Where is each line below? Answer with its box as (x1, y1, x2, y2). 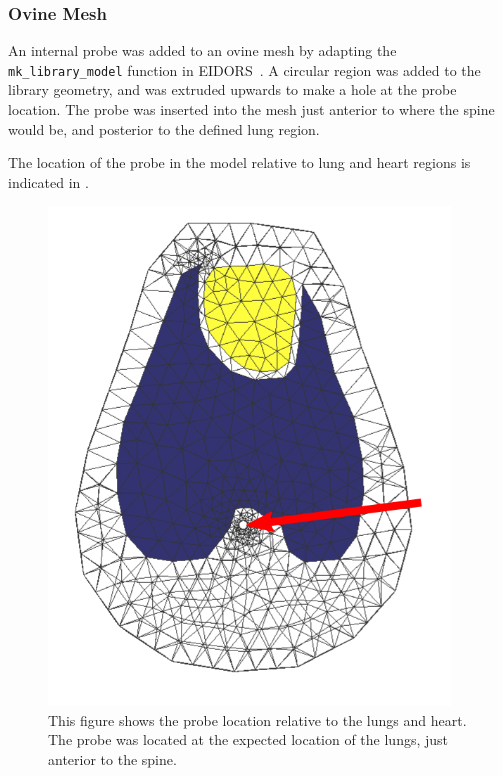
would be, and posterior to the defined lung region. (8, 118, 320, 139)
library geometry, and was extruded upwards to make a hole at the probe (8, 79, 457, 100)
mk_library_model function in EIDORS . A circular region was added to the (8, 59, 481, 80)
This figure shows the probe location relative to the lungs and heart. (48, 709, 467, 730)
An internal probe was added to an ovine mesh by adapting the (8, 40, 397, 61)
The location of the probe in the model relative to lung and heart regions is (8, 152, 471, 173)
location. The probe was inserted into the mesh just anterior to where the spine (8, 99, 495, 120)
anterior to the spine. (48, 749, 177, 770)
